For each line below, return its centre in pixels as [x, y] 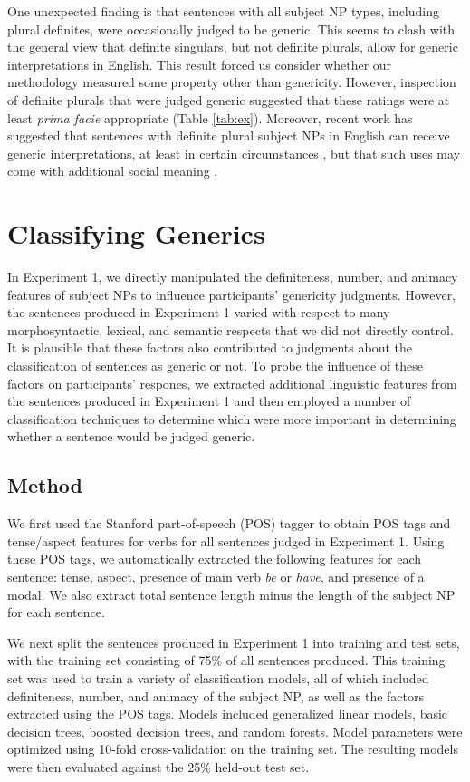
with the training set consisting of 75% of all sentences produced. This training [226, 660]
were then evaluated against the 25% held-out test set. [158, 766]
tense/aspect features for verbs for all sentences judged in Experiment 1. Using [226, 541]
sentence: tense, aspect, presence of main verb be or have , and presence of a [216, 576]
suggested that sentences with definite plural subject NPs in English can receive [229, 135]
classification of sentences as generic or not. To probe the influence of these [216, 366]
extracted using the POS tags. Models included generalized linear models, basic [228, 714]
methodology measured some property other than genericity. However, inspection [232, 82]
